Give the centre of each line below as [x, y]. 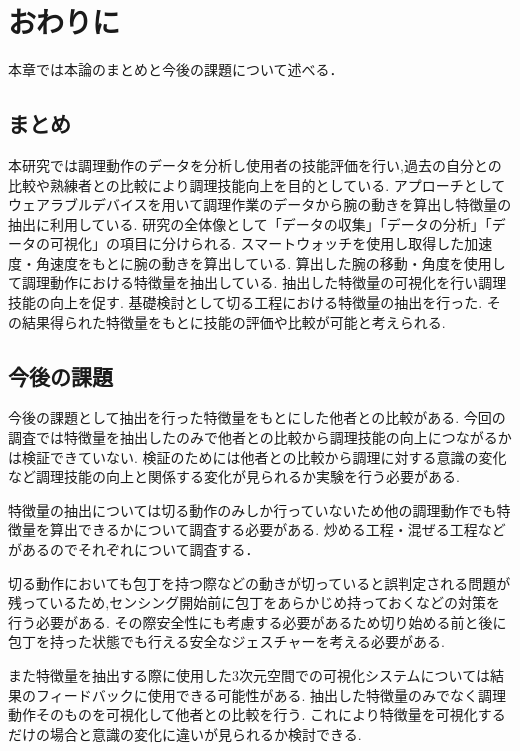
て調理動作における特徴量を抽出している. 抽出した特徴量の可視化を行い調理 [257, 282]
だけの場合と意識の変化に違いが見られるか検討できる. [185, 733]
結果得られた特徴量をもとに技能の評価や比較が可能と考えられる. [233, 321]
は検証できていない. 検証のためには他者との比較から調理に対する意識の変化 [257, 456]
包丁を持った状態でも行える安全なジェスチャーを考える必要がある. [226, 641]
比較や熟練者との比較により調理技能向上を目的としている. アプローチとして [257, 184]
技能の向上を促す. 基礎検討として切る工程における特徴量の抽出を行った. [245, 302]
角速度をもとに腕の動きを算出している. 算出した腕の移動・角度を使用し [270, 262]
